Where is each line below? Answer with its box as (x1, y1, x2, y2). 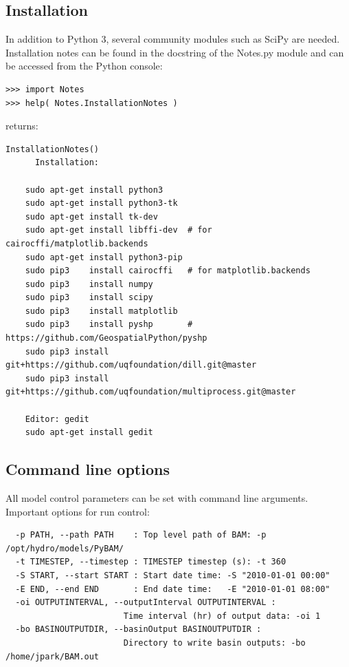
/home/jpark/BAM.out (5, 651, 100, 661)
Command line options (5, 458, 170, 480)
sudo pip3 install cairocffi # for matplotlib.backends (25, 266, 311, 276)
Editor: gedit (25, 414, 89, 424)
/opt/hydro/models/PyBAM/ (5, 543, 124, 553)
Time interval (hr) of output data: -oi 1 (123, 611, 321, 621)
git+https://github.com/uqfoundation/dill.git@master (5, 360, 257, 370)
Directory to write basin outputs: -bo (123, 637, 306, 648)
